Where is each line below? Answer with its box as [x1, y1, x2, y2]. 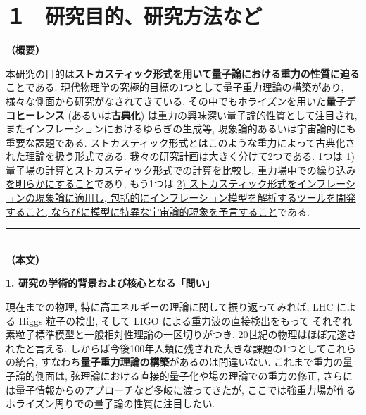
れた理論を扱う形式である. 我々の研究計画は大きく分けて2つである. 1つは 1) [6, 149, 355, 163]
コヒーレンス [6, 107, 65, 122]
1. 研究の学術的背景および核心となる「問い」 [6, 275, 215, 290]
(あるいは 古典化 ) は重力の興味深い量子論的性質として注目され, [68, 107, 358, 122]
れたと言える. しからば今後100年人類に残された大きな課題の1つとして [6, 340, 327, 355]
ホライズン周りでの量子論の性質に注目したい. [6, 396, 215, 411]
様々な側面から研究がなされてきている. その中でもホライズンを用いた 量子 [6, 93, 346, 108]
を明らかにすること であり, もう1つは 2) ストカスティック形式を [6, 176, 297, 191]
